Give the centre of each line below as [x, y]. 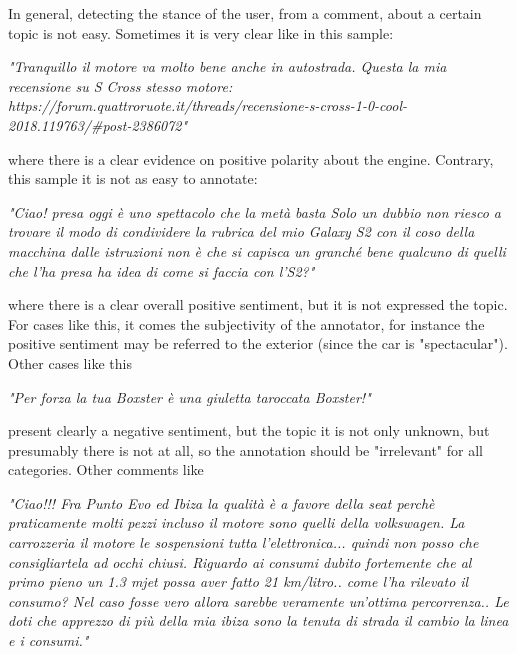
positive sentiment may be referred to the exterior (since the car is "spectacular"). [258, 343]
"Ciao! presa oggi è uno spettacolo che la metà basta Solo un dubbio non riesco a [254, 211]
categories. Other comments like [106, 469]
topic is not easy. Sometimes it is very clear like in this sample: [201, 32]
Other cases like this [70, 362]
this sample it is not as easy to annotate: [133, 178]
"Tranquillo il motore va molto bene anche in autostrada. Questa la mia [227, 66]
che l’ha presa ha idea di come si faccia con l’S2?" [161, 270]
